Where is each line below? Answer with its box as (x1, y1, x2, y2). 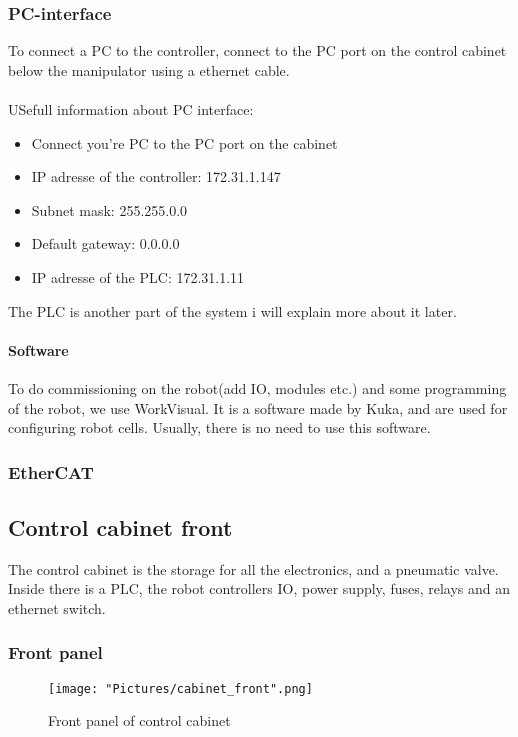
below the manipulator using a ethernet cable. (8, 59, 290, 80)
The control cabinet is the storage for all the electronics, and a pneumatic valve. (8, 558, 499, 579)
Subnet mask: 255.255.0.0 (31, 199, 188, 220)
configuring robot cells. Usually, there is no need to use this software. (8, 417, 431, 438)
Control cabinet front (8, 511, 233, 542)
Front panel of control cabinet (48, 710, 231, 731)
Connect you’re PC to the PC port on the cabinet (31, 132, 338, 153)
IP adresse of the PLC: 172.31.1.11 (31, 266, 245, 287)
